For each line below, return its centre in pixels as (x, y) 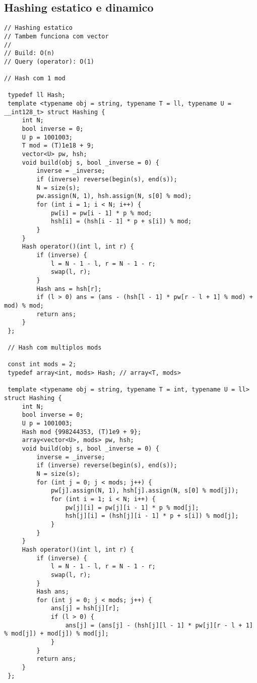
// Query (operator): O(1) (49, 61)
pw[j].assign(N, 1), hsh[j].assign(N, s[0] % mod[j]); (145, 491)
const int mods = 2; (42, 364)
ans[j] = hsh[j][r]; (85, 608)
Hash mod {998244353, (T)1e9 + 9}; (82, 432)
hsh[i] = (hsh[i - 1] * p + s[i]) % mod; (121, 222)
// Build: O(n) (29, 53)
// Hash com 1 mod (35, 79)
